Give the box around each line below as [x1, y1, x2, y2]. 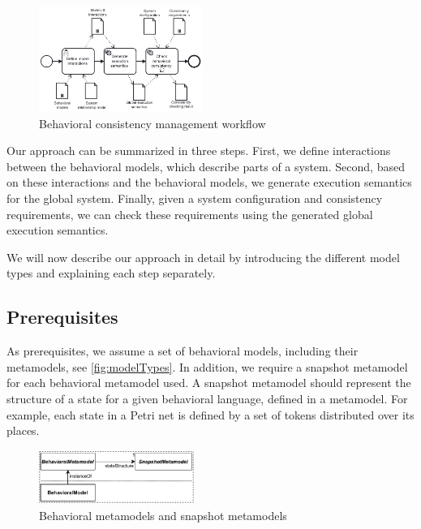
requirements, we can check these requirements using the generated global [6, 205, 373, 222]
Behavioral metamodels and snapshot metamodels [39, 506, 287, 523]
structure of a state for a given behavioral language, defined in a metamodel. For [6, 390, 408, 407]
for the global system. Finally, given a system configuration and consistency [6, 190, 383, 207]
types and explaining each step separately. [6, 264, 216, 282]
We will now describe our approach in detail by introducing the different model [6, 248, 400, 265]
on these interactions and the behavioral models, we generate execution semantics [6, 174, 412, 191]
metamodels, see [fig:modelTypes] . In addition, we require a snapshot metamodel [6, 358, 408, 375]
